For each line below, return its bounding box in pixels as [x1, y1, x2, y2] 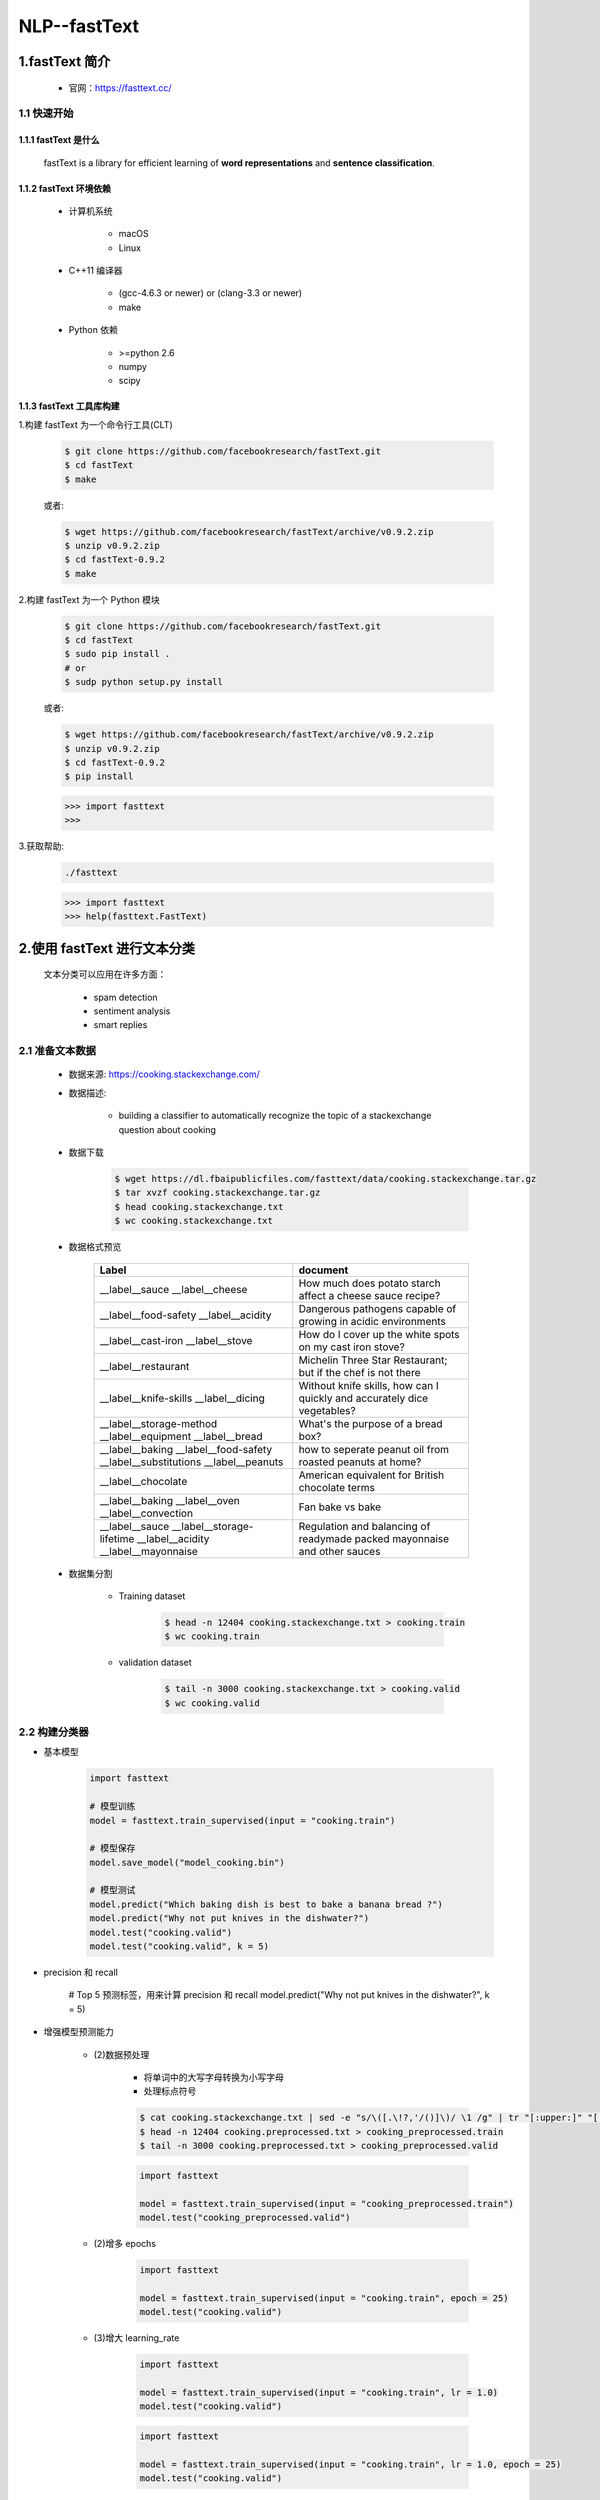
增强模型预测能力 [43, 2026, 114, 2038]
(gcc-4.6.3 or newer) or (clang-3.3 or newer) [118, 287, 303, 299]
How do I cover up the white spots [298, 1327, 460, 1341]
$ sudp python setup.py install [64, 676, 224, 688]
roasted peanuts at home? [298, 1455, 422, 1469]
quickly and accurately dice [298, 1391, 429, 1405]
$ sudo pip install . [64, 648, 171, 660]
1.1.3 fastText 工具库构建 [18, 400, 120, 412]
